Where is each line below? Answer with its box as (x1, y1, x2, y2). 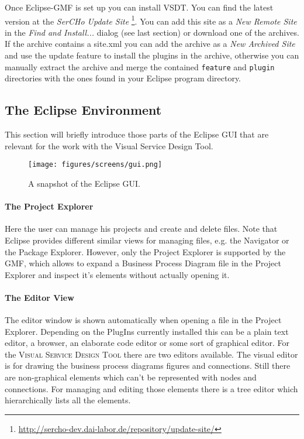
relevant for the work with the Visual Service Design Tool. (5, 139, 213, 152)
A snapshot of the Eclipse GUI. (28, 177, 140, 189)
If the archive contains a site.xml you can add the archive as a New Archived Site (5, 37, 295, 50)
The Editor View (5, 291, 74, 303)
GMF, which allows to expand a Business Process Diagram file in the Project (5, 257, 281, 269)
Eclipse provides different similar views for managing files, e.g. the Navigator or (5, 234, 289, 246)
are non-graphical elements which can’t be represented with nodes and (5, 371, 257, 383)
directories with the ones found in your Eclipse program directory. (5, 72, 241, 84)
